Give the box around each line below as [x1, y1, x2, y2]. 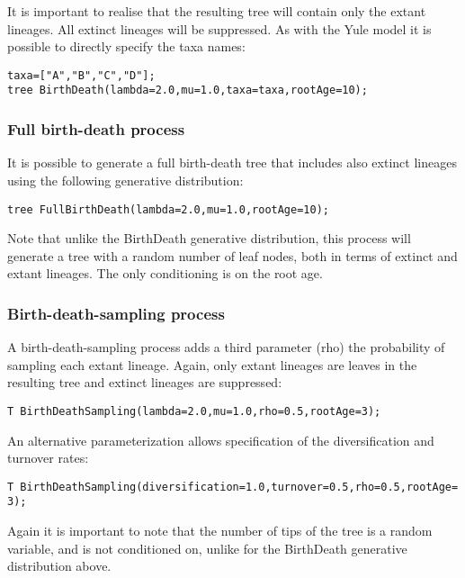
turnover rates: [7, 448, 89, 467]
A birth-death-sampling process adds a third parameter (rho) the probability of [7, 338, 445, 357]
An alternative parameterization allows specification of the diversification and [7, 430, 434, 449]
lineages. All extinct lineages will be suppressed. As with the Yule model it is [7, 19, 432, 38]
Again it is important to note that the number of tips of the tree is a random [7, 521, 433, 540]
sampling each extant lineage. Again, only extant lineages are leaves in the [7, 355, 417, 374]
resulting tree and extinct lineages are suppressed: [7, 373, 282, 392]
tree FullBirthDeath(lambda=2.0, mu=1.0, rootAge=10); [7, 203, 329, 216]
